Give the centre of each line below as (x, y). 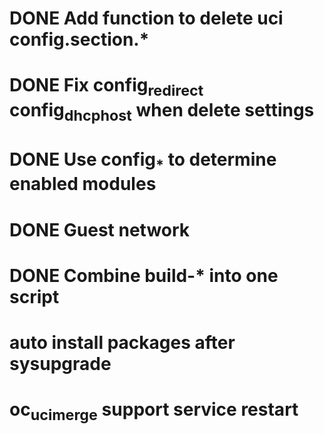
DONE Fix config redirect (106, 87)
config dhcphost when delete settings (162, 111)
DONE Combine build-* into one (144, 275)
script (34, 296)
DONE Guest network (100, 229)
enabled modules (83, 184)
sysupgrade (60, 363)
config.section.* (79, 39)
